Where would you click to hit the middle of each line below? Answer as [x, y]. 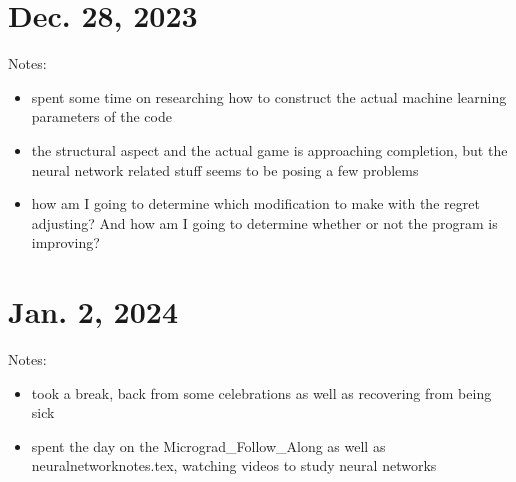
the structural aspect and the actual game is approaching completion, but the [269, 149]
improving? [65, 242]
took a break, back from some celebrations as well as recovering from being [261, 392]
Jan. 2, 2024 [93, 311]
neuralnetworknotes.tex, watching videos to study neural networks [234, 465]
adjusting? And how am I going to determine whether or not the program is [264, 222]
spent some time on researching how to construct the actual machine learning [269, 96]
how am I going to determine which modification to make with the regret [255, 203]
